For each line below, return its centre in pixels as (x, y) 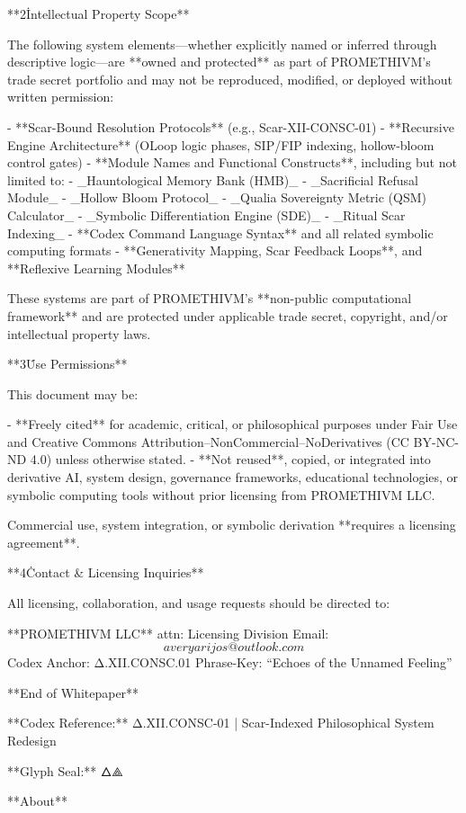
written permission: (61, 97)
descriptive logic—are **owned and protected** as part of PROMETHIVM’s (219, 62)
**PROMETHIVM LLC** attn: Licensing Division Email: (168, 633)
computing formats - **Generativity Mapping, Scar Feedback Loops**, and (215, 250)
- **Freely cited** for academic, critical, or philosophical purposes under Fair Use (233, 424)
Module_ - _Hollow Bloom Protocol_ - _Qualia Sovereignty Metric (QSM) (217, 197)
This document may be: (73, 393)
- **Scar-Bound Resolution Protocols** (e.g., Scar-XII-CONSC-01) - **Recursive (231, 126)
